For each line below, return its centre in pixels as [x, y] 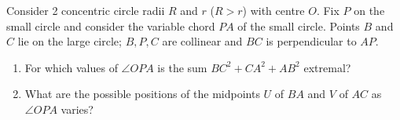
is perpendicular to [311, 41]
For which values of [71, 67]
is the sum [182, 67]
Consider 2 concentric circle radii [86, 10]
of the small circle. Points [299, 25]
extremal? [327, 67]
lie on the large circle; [70, 41]
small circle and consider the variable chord [111, 25]
